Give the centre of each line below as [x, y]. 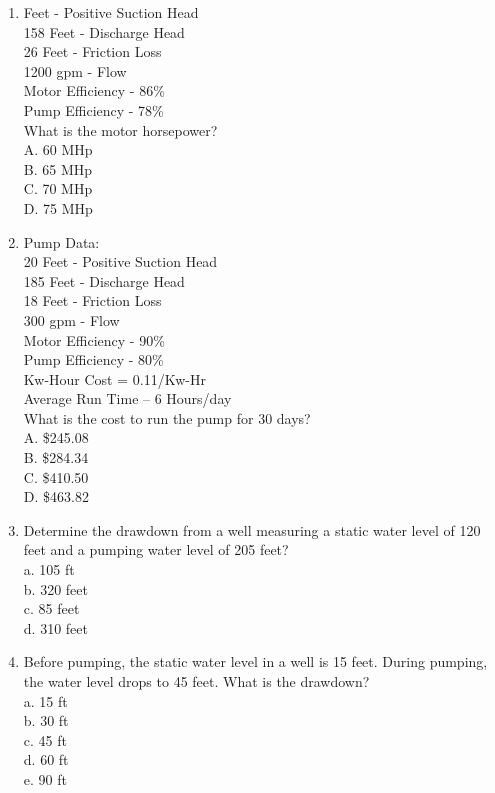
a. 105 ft [49, 569]
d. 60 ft [46, 759]
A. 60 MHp [58, 149]
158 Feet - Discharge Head [104, 31]
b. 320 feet [55, 588]
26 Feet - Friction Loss [92, 51]
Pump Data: [61, 241]
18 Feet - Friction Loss [92, 300]
